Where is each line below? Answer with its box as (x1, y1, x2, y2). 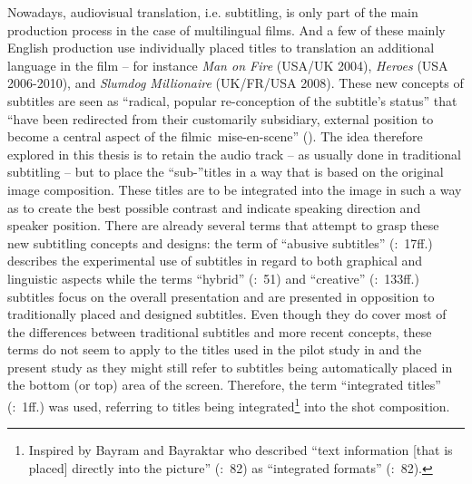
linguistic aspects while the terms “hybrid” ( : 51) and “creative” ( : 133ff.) (7, 268, 419, 287)
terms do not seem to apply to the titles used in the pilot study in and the (7, 340, 422, 359)
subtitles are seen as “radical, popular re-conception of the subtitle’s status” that (7, 91, 457, 110)
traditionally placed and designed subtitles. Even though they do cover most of (7, 305, 447, 324)
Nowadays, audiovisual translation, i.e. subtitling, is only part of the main (7, 3, 418, 21)
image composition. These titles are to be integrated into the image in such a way (7, 179, 462, 198)
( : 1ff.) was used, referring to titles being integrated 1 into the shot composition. (7, 394, 450, 415)
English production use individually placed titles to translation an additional (7, 38, 435, 57)
